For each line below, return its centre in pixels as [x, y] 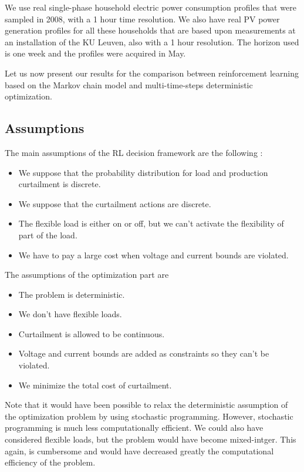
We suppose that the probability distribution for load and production [143, 172]
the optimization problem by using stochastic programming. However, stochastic [149, 416]
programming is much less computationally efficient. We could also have [134, 428]
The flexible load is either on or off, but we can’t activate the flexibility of [151, 223]
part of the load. [48, 235]
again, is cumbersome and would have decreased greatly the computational [139, 451]
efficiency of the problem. [50, 462]
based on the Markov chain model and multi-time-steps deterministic [129, 84]
